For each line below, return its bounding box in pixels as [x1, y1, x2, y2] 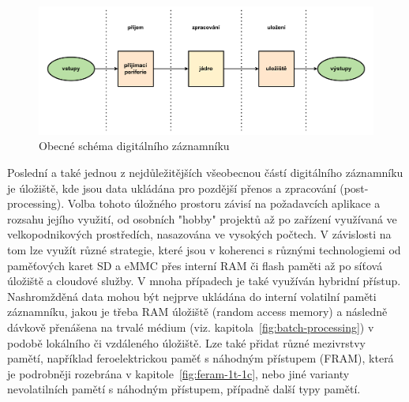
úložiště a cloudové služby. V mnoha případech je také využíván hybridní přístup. [7, 272, 401, 289]
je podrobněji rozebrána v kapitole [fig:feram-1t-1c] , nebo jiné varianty [7, 365, 350, 381]
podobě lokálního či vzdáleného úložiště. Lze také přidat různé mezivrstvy [7, 334, 366, 351]
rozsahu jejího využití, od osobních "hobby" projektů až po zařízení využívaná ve [7, 210, 397, 227]
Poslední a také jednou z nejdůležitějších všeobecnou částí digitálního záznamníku [7, 164, 403, 181]
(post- [340, 179, 369, 196]
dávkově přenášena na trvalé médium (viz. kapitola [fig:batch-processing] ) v [7, 319, 374, 335]
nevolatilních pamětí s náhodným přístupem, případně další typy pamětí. [7, 381, 361, 397]
